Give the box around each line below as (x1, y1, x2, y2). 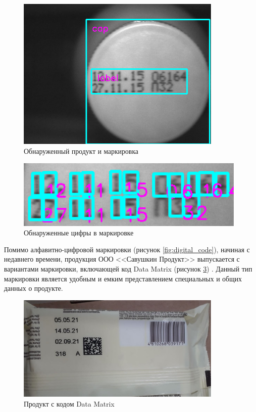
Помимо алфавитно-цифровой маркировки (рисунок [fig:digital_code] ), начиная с (4, 244, 250, 254)
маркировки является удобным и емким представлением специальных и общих (4, 273, 242, 283)
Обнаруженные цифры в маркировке (24, 228, 134, 238)
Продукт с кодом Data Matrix (24, 399, 115, 409)
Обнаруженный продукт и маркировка (24, 146, 139, 156)
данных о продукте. (4, 283, 63, 293)
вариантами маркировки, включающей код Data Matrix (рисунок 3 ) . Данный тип (4, 264, 253, 274)
